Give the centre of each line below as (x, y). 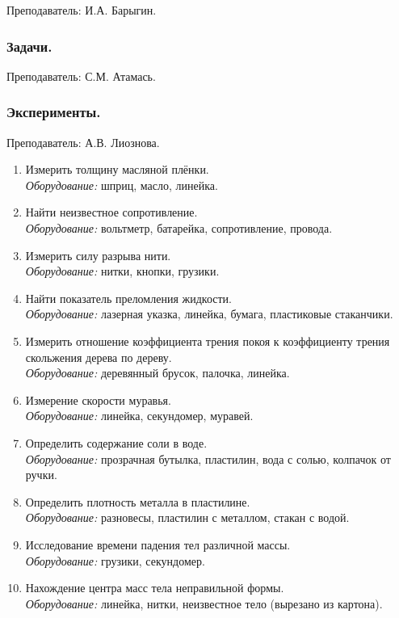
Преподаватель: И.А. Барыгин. (82, 10)
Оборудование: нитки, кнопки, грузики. (122, 271)
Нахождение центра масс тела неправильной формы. (155, 588)
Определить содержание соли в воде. (116, 442)
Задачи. (29, 46)
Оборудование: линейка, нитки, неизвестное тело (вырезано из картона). (204, 603)
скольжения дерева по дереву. (99, 357)
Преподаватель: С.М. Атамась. (81, 76)
